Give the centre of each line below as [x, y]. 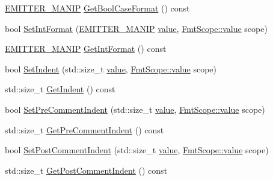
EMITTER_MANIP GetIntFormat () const [86, 49]
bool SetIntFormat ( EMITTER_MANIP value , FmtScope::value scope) [136, 28]
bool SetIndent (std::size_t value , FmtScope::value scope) [111, 68]
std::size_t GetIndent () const [60, 89]
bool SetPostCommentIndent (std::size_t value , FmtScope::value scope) [137, 150]
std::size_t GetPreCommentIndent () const [84, 129]
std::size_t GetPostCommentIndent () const [86, 170]
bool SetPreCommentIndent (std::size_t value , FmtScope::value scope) [135, 109]
